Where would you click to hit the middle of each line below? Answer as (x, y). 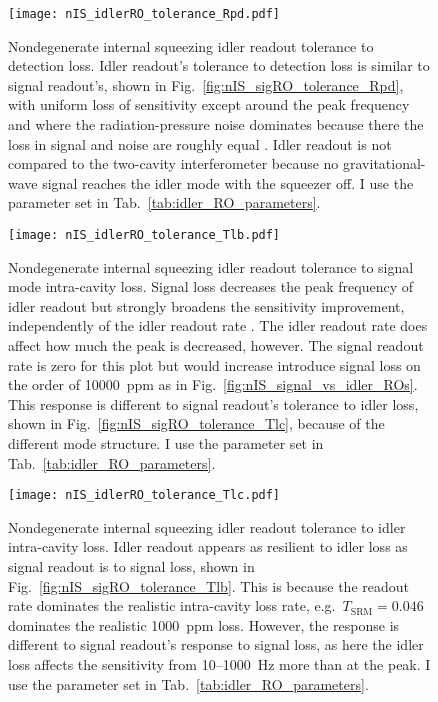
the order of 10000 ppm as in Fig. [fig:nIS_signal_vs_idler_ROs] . (213, 384)
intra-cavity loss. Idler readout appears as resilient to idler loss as (208, 546)
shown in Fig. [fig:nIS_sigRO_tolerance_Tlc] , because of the (196, 423)
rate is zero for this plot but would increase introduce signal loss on (214, 364)
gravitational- (384, 163)
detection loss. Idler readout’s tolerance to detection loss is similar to (219, 65)
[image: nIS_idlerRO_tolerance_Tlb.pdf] (144, 235)
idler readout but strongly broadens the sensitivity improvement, (206, 305)
